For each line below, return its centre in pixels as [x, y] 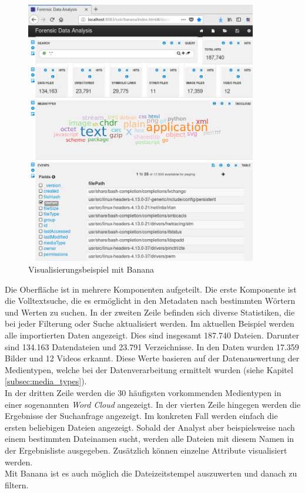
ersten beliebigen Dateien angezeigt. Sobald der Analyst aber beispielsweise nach [150, 427]
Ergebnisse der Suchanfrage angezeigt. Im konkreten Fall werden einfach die [141, 416]
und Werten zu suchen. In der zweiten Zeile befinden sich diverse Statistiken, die [150, 312]
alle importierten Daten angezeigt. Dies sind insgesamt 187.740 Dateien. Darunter [152, 335]
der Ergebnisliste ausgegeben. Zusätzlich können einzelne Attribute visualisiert [146, 450]
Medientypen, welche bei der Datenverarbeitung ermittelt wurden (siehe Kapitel [149, 369]
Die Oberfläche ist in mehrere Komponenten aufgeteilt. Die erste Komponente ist [151, 289]
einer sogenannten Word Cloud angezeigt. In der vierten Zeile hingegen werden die [153, 404]
